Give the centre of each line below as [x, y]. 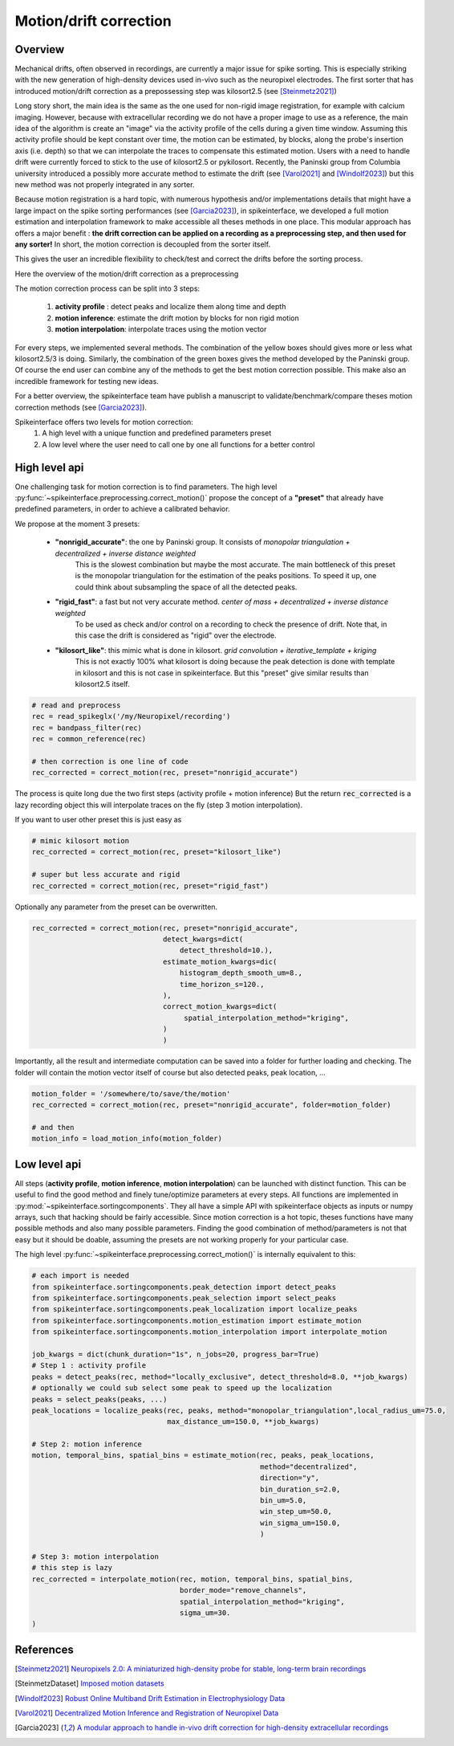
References [44, 1649]
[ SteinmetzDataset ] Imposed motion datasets [89, 1683]
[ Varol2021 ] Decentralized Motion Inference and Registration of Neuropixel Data [147, 1713]
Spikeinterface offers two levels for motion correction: [104, 422]
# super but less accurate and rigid [106, 875]
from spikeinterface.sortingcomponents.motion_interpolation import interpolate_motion [209, 1332]
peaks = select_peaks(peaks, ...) [99, 1399]
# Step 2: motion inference [87, 1444]
